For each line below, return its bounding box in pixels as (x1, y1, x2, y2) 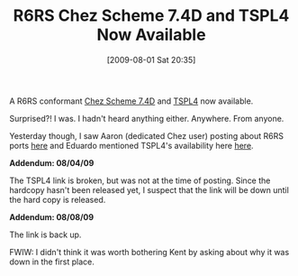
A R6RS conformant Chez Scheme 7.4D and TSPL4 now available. (9, 96, 254, 106)
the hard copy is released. (9, 194, 106, 205)
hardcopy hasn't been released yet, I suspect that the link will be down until (9, 184, 290, 195)
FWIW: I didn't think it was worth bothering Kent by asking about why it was (9, 246, 290, 257)
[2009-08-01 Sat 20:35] (106, 54, 196, 65)
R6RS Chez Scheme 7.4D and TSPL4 (13, 5, 290, 26)
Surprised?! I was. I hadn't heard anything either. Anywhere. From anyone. (9, 113, 284, 124)
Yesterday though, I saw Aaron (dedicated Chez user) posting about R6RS (9, 130, 284, 141)
